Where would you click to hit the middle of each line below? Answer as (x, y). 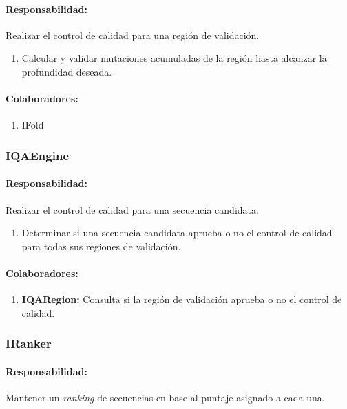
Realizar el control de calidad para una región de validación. (133, 35)
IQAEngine (38, 155)
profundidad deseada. (67, 71)
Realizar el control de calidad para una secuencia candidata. (132, 209)
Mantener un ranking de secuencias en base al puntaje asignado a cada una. (165, 398)
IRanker (29, 343)
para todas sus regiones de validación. (101, 246)
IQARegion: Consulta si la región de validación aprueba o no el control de (182, 299)
